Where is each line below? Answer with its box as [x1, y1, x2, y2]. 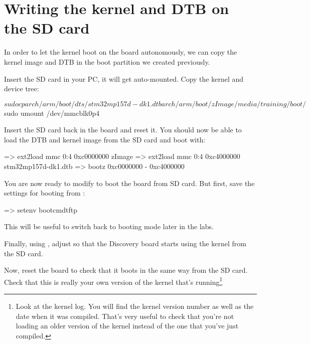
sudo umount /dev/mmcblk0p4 [4, 107, 100, 118]
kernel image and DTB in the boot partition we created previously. [4, 56, 210, 67]
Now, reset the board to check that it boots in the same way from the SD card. [4, 265, 248, 275]
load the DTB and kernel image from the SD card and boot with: [4, 134, 206, 144]
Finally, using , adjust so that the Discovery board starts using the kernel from [4, 238, 246, 249]
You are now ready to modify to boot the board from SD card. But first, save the [4, 178, 255, 188]
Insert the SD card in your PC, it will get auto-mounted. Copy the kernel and [4, 73, 244, 84]
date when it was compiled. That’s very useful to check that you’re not [16, 310, 234, 321]
